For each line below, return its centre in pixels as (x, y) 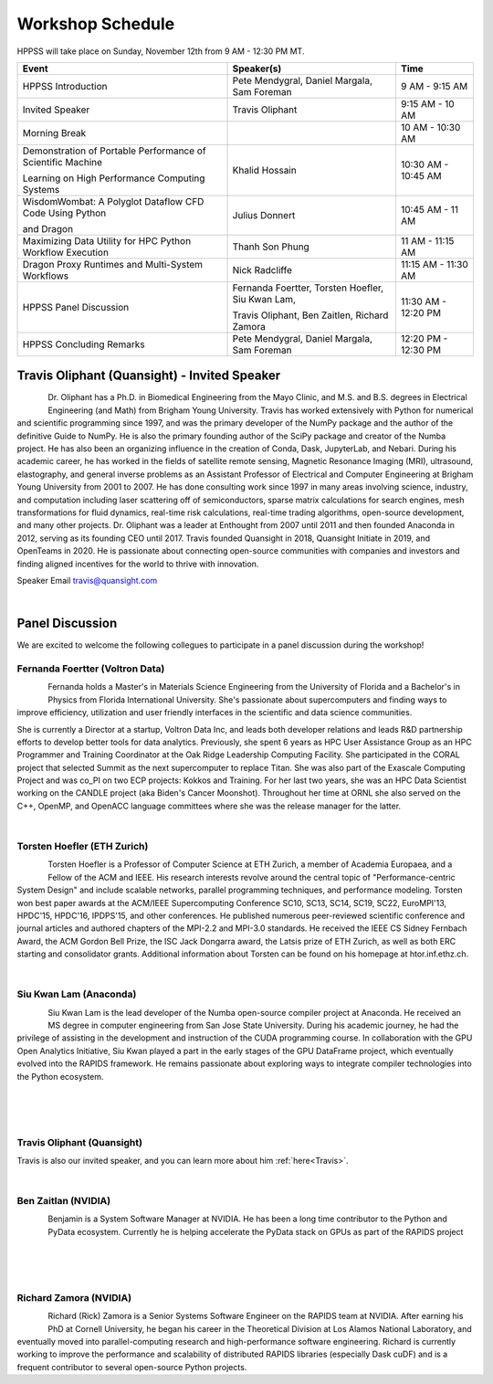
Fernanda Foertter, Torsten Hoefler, (308, 288)
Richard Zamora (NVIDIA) (74, 1297)
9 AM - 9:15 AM (434, 86)
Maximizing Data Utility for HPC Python (107, 240)
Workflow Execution (66, 252)
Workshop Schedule (96, 24)
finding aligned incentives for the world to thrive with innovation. (138, 564)
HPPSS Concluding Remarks (84, 344)
